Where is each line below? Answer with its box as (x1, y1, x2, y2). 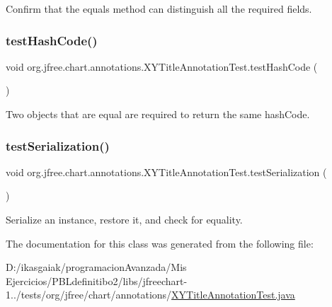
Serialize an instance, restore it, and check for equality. (6, 212, 243, 226)
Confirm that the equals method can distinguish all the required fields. (6, 1, 312, 16)
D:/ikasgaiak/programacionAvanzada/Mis (6, 260, 187, 274)
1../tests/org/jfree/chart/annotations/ (6, 287, 172, 302)
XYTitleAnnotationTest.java (171, 287, 295, 302)
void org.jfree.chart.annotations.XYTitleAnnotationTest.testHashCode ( (6, 59, 318, 74)
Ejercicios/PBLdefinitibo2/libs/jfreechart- (6, 273, 188, 288)
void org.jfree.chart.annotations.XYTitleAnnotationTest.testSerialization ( (6, 164, 327, 179)
